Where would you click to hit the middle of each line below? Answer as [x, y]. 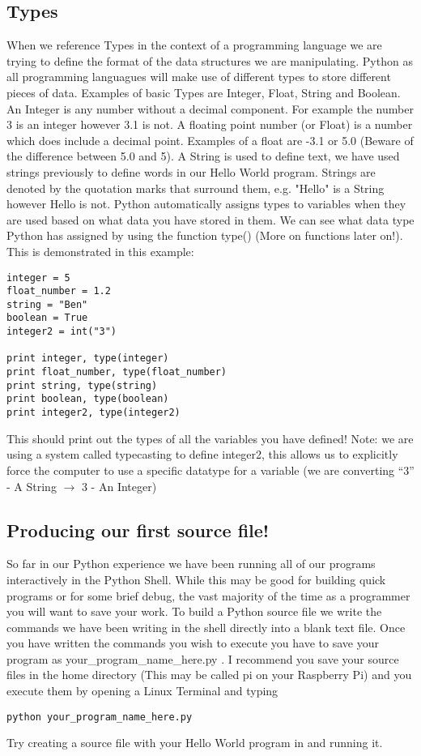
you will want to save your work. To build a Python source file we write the [194, 611]
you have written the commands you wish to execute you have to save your [193, 643]
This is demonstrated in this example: [100, 251]
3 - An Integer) [119, 486]
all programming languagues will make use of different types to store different [199, 77]
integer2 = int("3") [62, 332]
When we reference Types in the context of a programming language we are [194, 45]
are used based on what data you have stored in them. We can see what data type [210, 219]
